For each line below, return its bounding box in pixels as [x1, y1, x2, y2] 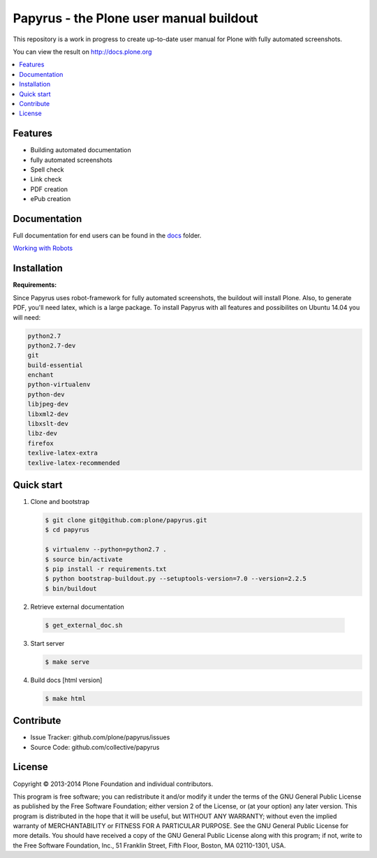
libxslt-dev [27, 420, 69, 428]
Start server [30, 639, 65, 647]
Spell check [30, 165, 64, 174]
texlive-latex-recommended [27, 459, 120, 467]
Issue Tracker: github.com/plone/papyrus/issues [30, 733, 170, 741]
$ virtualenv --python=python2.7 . [45, 545, 167, 554]
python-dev [27, 390, 65, 398]
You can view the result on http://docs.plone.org [13, 47, 152, 56]
